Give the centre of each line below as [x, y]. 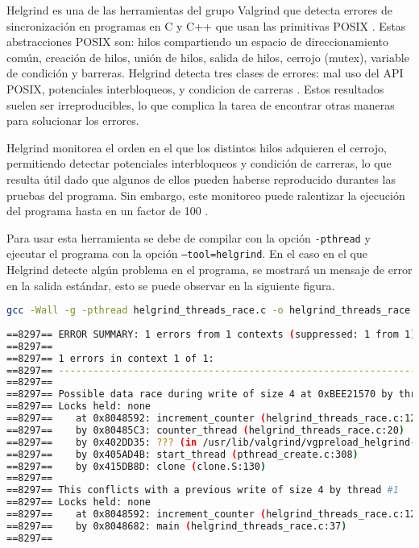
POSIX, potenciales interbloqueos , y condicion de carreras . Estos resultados [195, 88]
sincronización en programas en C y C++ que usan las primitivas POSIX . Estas [206, 25]
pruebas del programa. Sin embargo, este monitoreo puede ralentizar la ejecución [206, 195]
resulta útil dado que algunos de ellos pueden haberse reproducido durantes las [201, 179]
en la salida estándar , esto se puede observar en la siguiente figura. [171, 285]
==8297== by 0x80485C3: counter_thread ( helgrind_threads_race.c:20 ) [206, 430]
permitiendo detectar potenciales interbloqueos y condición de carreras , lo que [199, 163]
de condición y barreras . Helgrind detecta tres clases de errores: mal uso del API [205, 73]
